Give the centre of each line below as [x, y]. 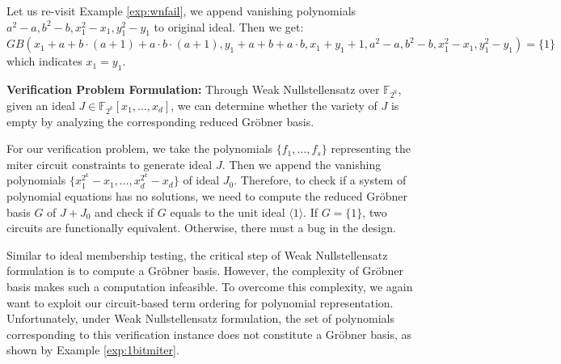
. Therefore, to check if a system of [320, 180]
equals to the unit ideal [228, 212]
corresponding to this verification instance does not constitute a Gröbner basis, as [209, 334]
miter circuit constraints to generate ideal [110, 164]
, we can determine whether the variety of [274, 105]
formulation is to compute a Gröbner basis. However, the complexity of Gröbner [205, 271]
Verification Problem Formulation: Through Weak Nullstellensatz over [193, 89]
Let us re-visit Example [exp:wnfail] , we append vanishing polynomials [181, 11]
